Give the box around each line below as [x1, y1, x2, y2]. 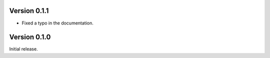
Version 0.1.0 [9, 33, 51, 41]
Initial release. [9, 46, 38, 52]
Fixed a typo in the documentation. [21, 20, 93, 26]
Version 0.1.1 [9, 6, 49, 15]
